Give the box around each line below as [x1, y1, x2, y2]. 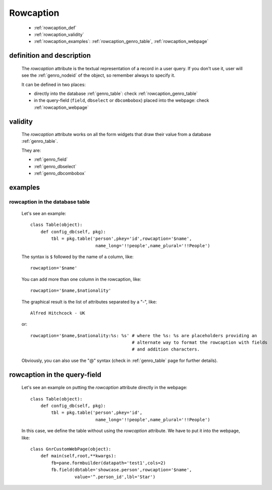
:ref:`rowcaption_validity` [34, 31, 84, 37]
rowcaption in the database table [9, 198, 90, 205]
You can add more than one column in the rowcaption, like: [21, 276, 141, 282]
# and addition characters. [132, 347, 200, 352]
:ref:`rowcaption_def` [34, 25, 77, 31]
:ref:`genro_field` [34, 156, 68, 163]
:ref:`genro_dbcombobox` [34, 171, 86, 177]
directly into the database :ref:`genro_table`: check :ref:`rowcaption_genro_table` [34, 90, 198, 96]
